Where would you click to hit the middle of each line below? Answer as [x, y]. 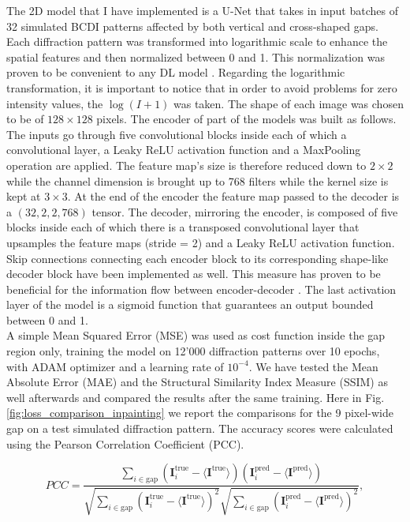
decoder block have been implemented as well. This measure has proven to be [194, 274]
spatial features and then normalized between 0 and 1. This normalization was [196, 56]
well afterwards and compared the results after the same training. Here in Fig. [196, 397]
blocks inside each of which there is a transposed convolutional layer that [183, 227]
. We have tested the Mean [313, 366]
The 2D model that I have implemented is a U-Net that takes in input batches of [202, 10]
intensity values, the [55, 103]
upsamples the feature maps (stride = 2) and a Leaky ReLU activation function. [201, 242]
